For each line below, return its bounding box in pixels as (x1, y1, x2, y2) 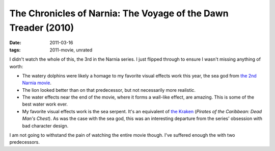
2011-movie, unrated (49, 46, 93, 53)
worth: (9, 63, 23, 69)
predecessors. (9, 139, 40, 145)
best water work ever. (22, 101, 68, 107)
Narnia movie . (22, 80, 52, 86)
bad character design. (22, 122, 69, 129)
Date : (9, 40, 21, 46)
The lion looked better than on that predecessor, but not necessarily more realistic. (22, 87, 196, 93)
